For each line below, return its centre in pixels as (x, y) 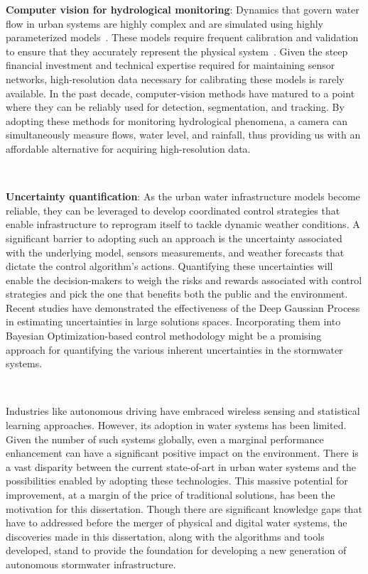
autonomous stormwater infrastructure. (91, 564)
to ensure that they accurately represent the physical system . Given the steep (177, 51)
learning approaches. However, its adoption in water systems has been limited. (176, 425)
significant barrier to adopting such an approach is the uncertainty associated (174, 238)
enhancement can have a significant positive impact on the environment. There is (182, 453)
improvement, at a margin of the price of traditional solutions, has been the (171, 494)
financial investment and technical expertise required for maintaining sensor (171, 65)
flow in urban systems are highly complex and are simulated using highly (164, 23)
